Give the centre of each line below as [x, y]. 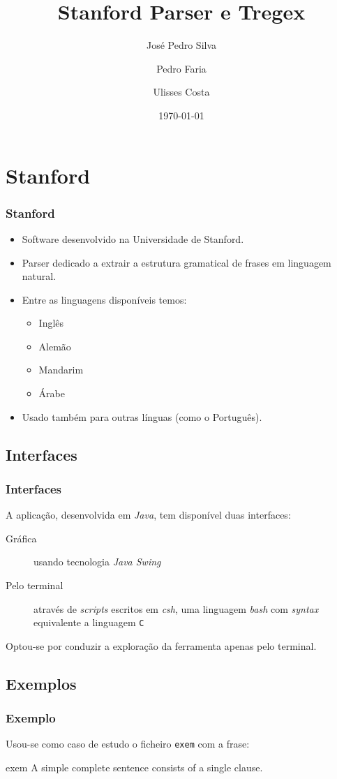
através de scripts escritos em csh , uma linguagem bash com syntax [176, 608]
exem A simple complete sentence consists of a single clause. [134, 767]
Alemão [55, 346]
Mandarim [61, 370]
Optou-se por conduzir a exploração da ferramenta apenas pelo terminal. [161, 645]
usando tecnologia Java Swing [97, 562]
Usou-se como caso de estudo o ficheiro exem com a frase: [128, 744]
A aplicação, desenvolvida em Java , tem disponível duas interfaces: [148, 515]
